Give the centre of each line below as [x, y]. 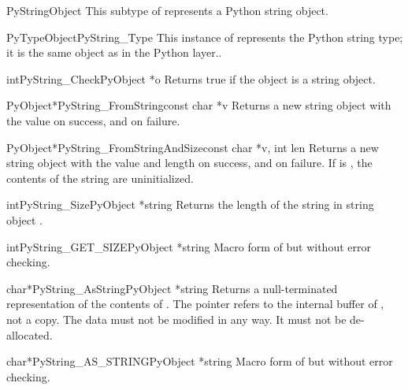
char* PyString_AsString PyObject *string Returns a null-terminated [172, 288]
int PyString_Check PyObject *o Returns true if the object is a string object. [191, 78]
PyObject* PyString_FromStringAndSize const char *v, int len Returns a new [193, 147]
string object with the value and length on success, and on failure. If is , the [189, 163]
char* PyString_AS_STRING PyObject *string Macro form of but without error [200, 361]
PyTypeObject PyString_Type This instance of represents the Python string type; [205, 37]
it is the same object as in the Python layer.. [114, 52]
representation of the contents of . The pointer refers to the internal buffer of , [195, 304]
